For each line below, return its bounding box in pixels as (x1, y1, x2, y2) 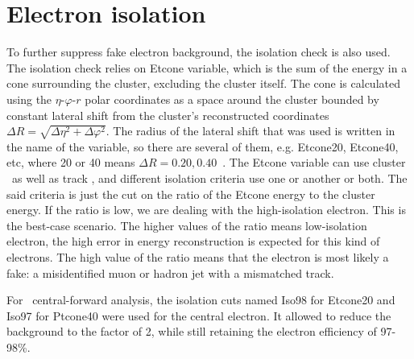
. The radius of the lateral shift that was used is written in (106, 122, 395, 139)
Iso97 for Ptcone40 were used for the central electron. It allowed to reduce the (6, 307, 391, 324)
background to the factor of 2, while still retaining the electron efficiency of (6, 323, 377, 340)
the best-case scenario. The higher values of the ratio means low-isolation (6, 217, 367, 233)
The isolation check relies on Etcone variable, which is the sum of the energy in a (6, 59, 408, 76)
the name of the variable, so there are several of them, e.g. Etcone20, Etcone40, (6, 138, 399, 155)
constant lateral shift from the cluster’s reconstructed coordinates (6, 106, 329, 123)
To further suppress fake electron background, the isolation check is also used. (6, 43, 391, 60)
